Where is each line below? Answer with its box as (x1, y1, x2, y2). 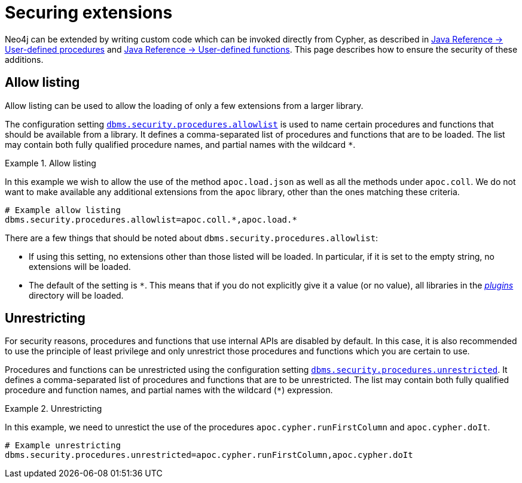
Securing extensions (5, 2, 173, 23)
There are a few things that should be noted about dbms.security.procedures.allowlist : (5, 232, 378, 243)
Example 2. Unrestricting (5, 403, 102, 414)
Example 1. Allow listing (5, 157, 96, 168)
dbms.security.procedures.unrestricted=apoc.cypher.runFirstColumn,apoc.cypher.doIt (5, 450, 413, 460)
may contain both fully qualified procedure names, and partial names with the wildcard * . (5, 139, 356, 150)
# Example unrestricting (5, 441, 121, 451)
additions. (5, 54, 44, 65)
